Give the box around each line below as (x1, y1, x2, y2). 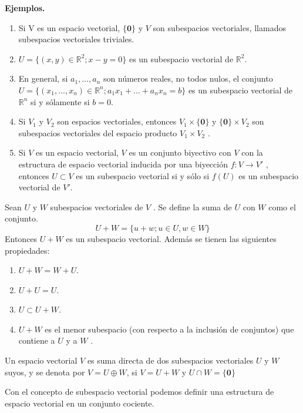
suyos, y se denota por (5, 365, 85, 378)
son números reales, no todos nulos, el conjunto (103, 72, 273, 85)
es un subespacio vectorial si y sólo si (76, 169, 210, 182)
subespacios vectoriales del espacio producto (18, 126, 177, 139)
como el (268, 200, 296, 213)
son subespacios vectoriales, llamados (153, 21, 286, 33)
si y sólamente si (31, 95, 90, 108)
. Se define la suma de (153, 200, 232, 213)
